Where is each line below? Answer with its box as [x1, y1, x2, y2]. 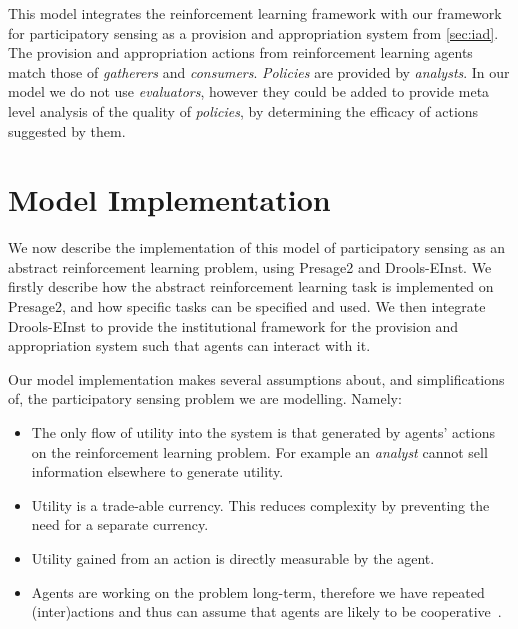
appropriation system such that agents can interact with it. [8, 335, 371, 356]
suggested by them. [8, 120, 126, 141]
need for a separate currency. [31, 514, 209, 535]
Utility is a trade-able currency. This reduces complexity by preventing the [31, 494, 490, 515]
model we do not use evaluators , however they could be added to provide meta [8, 81, 490, 102]
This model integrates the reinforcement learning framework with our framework [8, 3, 502, 23]
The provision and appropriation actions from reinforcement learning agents [8, 42, 473, 63]
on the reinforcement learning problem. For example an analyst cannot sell [31, 441, 488, 462]
